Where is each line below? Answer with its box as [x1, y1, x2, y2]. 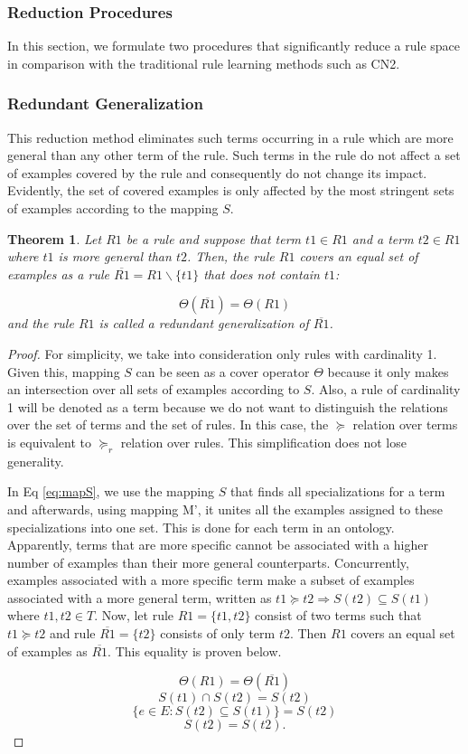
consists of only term [160, 624, 276, 643]
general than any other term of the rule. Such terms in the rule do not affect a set [7, 146, 461, 165]
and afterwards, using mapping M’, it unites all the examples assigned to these [7, 499, 444, 518]
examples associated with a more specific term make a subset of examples [7, 570, 415, 589]
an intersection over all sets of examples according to [7, 380, 300, 399]
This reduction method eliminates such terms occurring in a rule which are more [7, 127, 454, 146]
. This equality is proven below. [108, 641, 282, 660]
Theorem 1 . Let [7, 229, 102, 248]
